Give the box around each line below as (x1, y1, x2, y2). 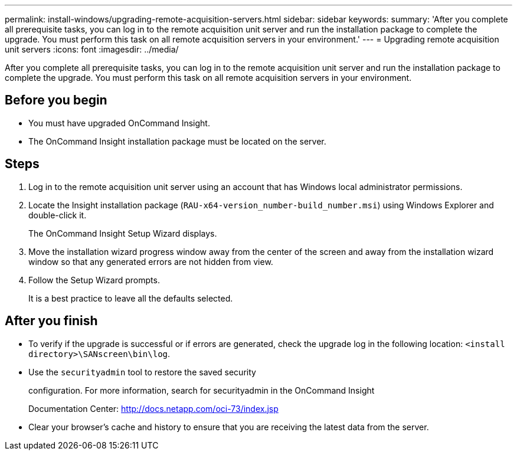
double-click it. (28, 210, 87, 220)
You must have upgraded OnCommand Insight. (28, 117, 210, 128)
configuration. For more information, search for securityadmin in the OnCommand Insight (28, 385, 375, 395)
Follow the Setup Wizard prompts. (28, 274, 160, 285)
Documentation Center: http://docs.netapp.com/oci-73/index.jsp (28, 403, 279, 414)
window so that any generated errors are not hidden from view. (28, 256, 273, 267)
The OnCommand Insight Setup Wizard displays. (28, 228, 217, 238)
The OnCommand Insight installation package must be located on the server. (28, 136, 326, 146)
